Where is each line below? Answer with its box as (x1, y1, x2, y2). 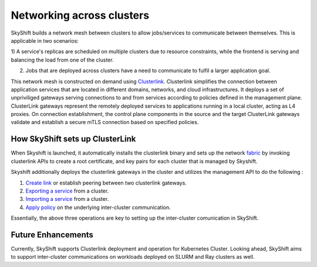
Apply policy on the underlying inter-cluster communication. (25, 204, 171, 211)
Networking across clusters (11, 9, 150, 22)
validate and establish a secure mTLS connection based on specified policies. (11, 119, 199, 126)
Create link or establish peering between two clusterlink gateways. (25, 179, 187, 186)
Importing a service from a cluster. (25, 196, 109, 203)
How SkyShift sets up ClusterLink (11, 134, 136, 144)
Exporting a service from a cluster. (25, 187, 109, 194)
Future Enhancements (11, 230, 94, 239)
